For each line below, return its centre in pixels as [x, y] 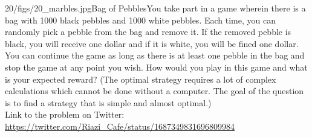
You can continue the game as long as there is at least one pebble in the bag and [155, 55]
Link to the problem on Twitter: [65, 114]
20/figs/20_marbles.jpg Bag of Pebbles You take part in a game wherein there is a [155, 8]
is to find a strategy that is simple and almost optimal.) [108, 102]
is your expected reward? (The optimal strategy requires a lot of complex [141, 79]
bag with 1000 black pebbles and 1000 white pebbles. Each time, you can [140, 20]
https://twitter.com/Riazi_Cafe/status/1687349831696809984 [120, 126]
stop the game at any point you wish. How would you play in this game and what [156, 67]
